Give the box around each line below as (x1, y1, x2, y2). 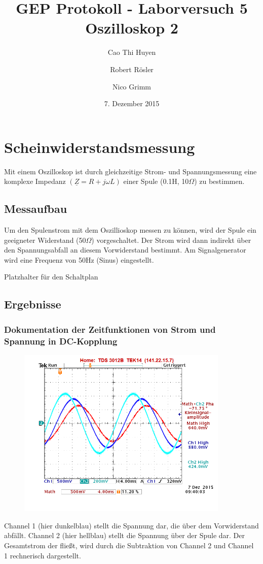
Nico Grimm (112, 81, 151, 91)
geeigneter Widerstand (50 (4, 234, 86, 245)
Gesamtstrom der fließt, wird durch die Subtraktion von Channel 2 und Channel (4, 540, 254, 550)
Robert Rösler (110, 64, 154, 74)
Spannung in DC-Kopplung (4, 334, 118, 347)
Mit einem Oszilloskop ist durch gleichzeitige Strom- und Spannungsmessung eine (4, 166, 257, 176)
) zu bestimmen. (194, 176, 245, 186)
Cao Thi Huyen (107, 47, 156, 57)
